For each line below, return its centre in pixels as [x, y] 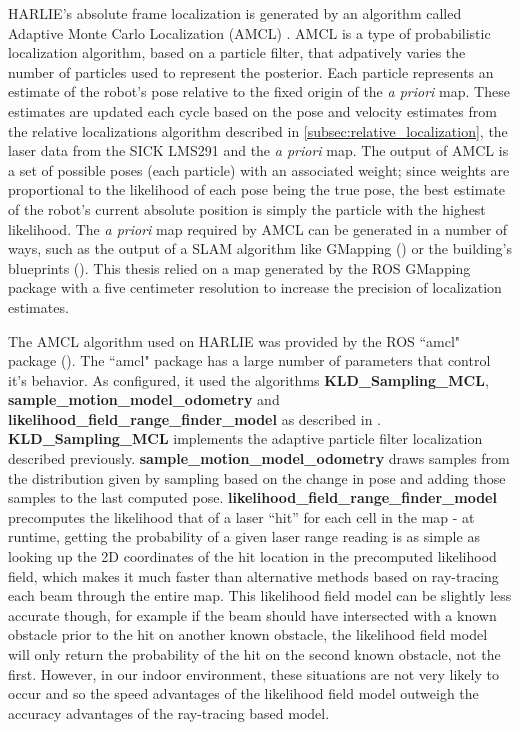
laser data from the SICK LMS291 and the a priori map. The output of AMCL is [258, 150]
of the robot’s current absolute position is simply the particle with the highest [247, 208]
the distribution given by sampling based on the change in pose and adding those [257, 477]
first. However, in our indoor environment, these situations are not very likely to [253, 673]
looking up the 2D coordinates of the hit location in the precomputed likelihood [252, 556]
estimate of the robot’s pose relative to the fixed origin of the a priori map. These [259, 91]
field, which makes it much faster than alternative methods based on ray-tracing [253, 575]
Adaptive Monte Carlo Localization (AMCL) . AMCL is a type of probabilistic [249, 32]
